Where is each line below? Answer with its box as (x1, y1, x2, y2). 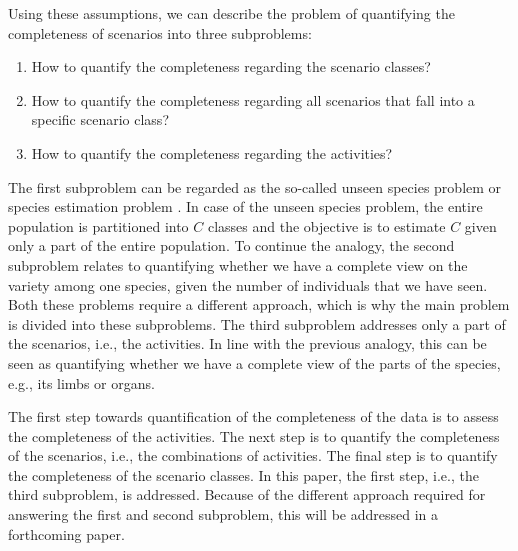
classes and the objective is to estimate (207, 215, 446, 236)
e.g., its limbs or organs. (8, 372, 155, 393)
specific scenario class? (31, 109, 169, 130)
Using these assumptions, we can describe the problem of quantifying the (8, 3, 455, 23)
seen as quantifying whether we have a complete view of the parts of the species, (8, 352, 501, 373)
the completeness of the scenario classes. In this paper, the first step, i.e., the (8, 464, 479, 485)
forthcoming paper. (8, 523, 125, 544)
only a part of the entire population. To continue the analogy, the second (8, 235, 455, 256)
